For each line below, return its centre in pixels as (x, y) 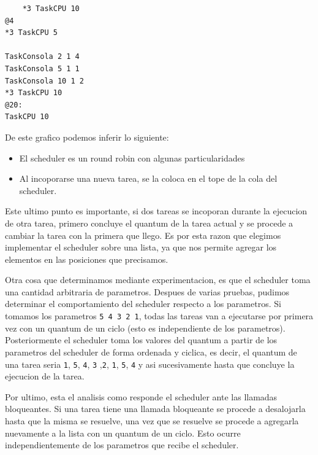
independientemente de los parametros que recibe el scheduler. (122, 445)
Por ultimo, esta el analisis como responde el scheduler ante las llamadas (141, 396)
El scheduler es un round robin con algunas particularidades (132, 157)
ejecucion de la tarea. (45, 376)
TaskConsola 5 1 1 (42, 68)
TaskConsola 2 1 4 (42, 57)
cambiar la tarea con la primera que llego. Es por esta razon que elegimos (143, 235)
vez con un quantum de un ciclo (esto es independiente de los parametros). (145, 328)
